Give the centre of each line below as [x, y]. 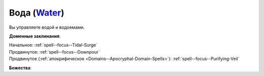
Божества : [20, 68]
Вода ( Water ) [37, 13]
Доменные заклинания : [35, 36]
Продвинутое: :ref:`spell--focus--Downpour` [55, 52]
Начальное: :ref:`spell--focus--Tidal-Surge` [53, 45]
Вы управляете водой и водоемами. [47, 27]
